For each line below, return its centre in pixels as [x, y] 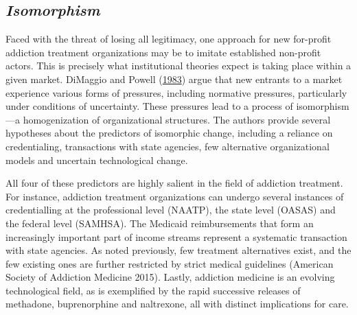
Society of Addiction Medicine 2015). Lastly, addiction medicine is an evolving [170, 277]
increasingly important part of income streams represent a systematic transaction [176, 236]
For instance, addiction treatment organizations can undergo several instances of [175, 196]
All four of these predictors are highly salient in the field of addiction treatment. [174, 183]
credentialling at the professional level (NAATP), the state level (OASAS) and [171, 210]
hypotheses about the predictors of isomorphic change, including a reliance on [169, 133]
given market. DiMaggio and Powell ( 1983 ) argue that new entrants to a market [174, 79]
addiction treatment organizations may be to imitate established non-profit [163, 52]
